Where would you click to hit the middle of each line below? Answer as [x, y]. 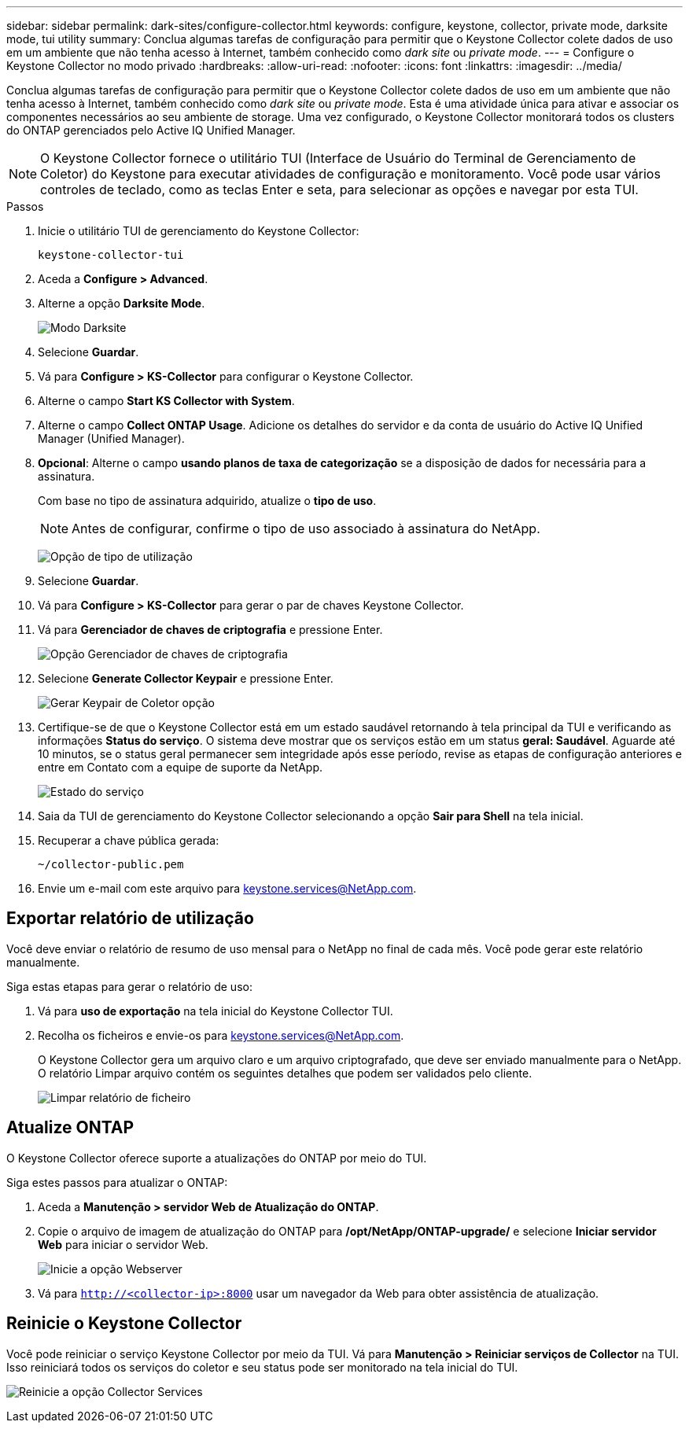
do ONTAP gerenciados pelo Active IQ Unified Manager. [151, 130]
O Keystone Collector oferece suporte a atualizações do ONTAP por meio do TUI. [217, 1158]
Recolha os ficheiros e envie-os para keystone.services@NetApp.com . [221, 1035]
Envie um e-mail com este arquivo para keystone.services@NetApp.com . [227, 888]
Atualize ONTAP [70, 1128]
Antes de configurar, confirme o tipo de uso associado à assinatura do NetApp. [306, 529]
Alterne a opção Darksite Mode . [122, 303]
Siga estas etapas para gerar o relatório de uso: [129, 986]
